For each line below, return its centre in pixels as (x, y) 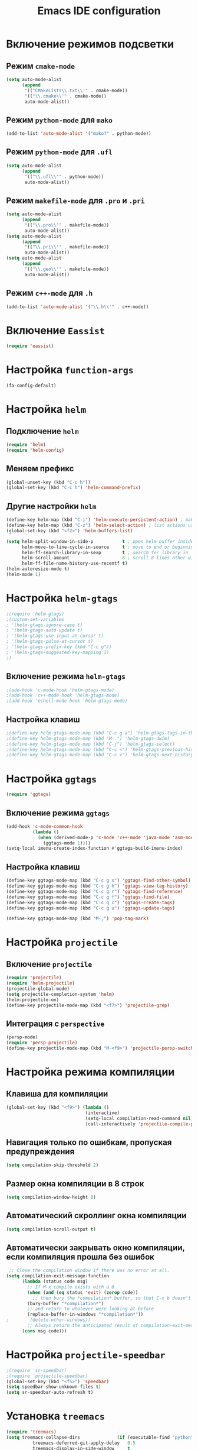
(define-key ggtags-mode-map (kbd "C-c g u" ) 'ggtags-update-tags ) (91, 908)
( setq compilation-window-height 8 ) (51, 1197)
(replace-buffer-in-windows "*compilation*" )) (85, 1315)
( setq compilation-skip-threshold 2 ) (52, 1165)
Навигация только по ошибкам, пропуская (89, 1142)
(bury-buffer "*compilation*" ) (66, 1303)
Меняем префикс (40, 469)
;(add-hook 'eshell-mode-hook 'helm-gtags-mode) (67, 701)
